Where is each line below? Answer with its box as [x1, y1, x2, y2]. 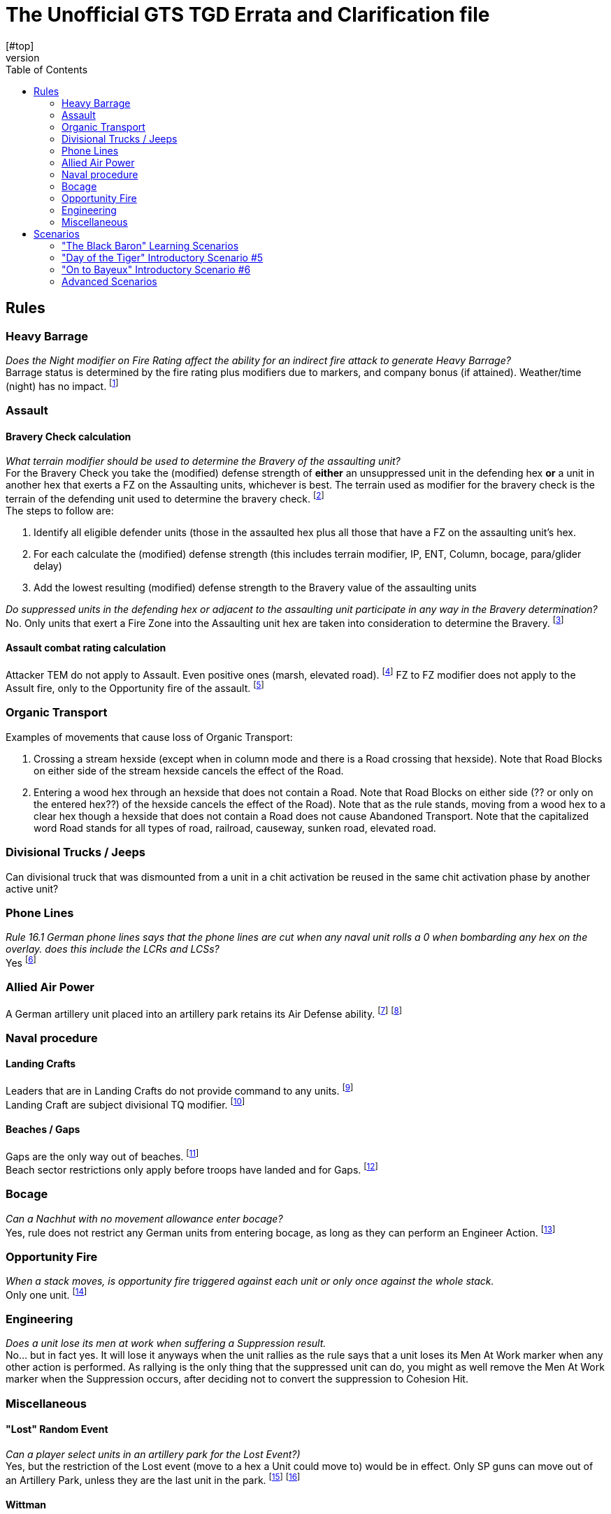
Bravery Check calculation [6, 430, 131, 442]
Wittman [6, 1499, 47, 1511]
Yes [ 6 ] [6, 955, 36, 969]
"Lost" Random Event [6, 1423, 108, 1436]
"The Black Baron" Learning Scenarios [62, 239, 239, 252]
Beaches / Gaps [6, 1123, 80, 1135]
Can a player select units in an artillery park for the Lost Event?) [6, 1448, 301, 1460]
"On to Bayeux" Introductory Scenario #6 [62, 263, 251, 275]
